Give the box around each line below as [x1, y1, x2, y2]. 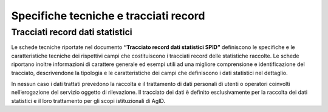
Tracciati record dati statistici [11, 27, 133, 38]
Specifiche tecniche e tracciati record [11, 9, 205, 22]
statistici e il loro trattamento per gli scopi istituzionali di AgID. [11, 97, 166, 104]
